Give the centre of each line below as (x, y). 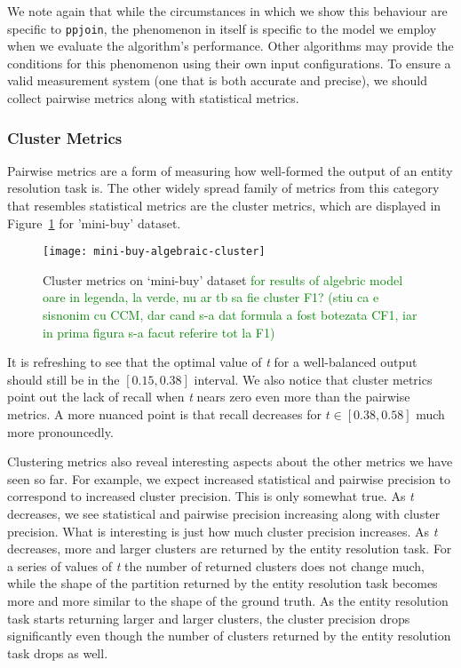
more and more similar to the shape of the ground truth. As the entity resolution (228, 600)
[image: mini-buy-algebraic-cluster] (154, 252)
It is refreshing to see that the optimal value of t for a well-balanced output (212, 362)
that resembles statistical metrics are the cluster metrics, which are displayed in (224, 206)
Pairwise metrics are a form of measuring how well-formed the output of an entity (230, 170)
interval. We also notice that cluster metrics (313, 379)
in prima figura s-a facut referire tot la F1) (159, 332)
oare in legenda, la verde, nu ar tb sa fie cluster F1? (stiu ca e (211, 297)
